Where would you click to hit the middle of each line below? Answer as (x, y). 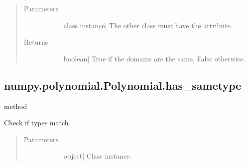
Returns (36, 42)
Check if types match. (37, 123)
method (16, 106)
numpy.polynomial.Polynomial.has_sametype (123, 85)
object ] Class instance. (98, 156)
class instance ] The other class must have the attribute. (148, 25)
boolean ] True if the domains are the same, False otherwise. (154, 58)
